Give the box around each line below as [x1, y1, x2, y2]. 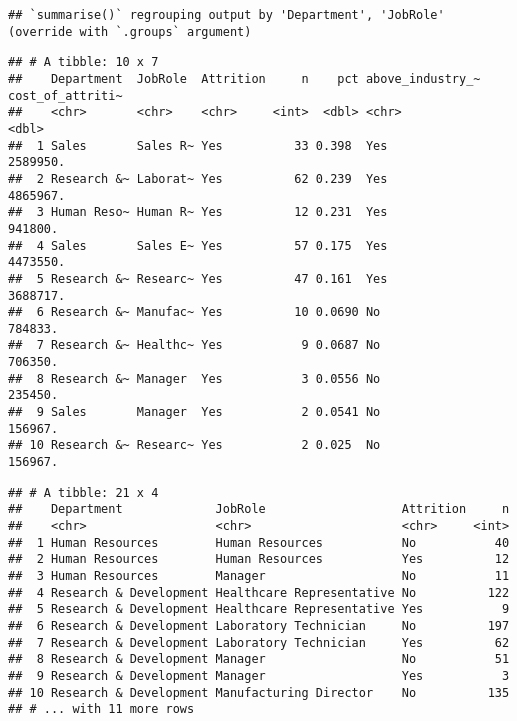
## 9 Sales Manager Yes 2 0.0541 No [8, 405, 381, 420]
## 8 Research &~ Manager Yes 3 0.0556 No [8, 371, 381, 386]
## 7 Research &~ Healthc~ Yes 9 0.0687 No [8, 338, 381, 353]
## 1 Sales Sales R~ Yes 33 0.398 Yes [8, 138, 388, 153]
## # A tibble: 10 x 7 [8, 55, 159, 70]
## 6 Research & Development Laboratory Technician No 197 [8, 618, 510, 633]
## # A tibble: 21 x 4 [8, 485, 159, 500]
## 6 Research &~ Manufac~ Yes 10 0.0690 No [8, 305, 381, 320]
